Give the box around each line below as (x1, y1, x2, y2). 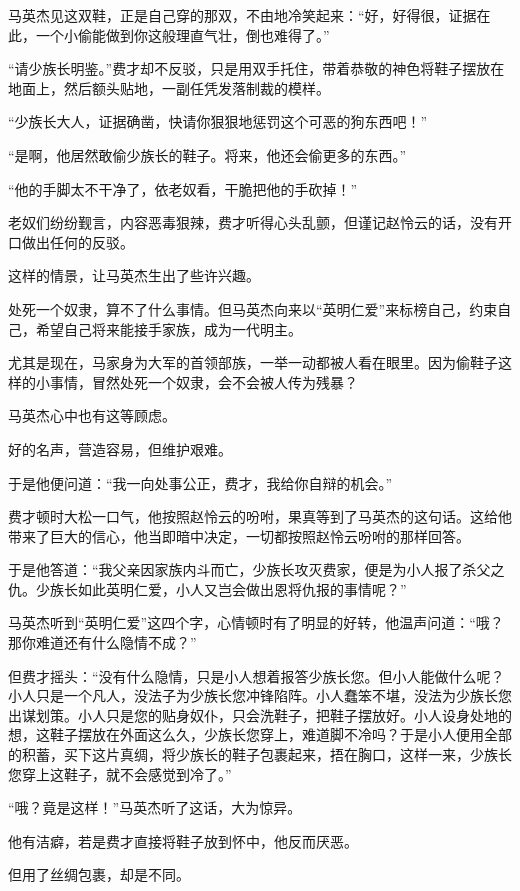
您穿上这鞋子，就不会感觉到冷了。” (8, 763, 232, 784)
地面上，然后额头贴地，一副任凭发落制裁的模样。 (8, 77, 330, 98)
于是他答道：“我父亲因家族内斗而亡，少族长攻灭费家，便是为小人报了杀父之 (8, 559, 505, 580)
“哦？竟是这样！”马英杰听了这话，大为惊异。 (8, 797, 302, 818)
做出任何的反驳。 (21, 231, 134, 252)
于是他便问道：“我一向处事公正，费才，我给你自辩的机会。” (8, 472, 393, 493)
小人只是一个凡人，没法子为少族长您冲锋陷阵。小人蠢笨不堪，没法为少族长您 (8, 685, 512, 706)
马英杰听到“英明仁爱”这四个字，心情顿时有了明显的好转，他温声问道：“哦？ (8, 612, 504, 633)
